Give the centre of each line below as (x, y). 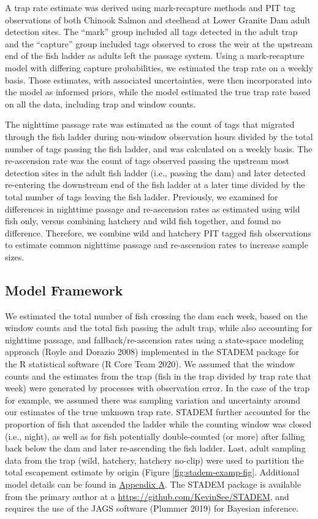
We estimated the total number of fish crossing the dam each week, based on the (156, 315)
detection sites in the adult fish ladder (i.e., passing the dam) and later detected (155, 172)
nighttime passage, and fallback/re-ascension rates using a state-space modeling (154, 339)
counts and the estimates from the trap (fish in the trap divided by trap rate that (158, 376)
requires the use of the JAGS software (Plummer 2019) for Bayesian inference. (152, 508)
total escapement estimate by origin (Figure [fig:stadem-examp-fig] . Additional (152, 472)
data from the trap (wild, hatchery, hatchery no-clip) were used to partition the (154, 460)
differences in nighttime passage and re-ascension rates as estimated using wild (153, 209)
